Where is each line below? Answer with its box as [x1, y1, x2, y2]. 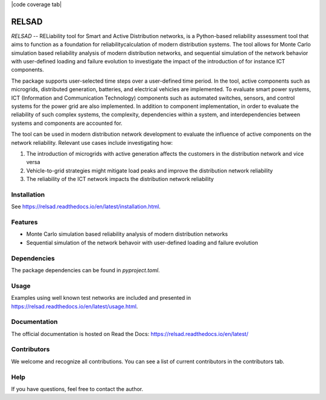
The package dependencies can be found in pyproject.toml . [11, 266, 160, 274]
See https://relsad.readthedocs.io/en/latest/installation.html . [11, 203, 161, 211]
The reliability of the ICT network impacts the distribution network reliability [26, 176, 214, 183]
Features [11, 218, 38, 226]
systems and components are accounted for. [11, 119, 123, 127]
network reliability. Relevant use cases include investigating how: [11, 139, 173, 146]
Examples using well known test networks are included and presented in [11, 294, 191, 302]
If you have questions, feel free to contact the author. [11, 385, 144, 392]
